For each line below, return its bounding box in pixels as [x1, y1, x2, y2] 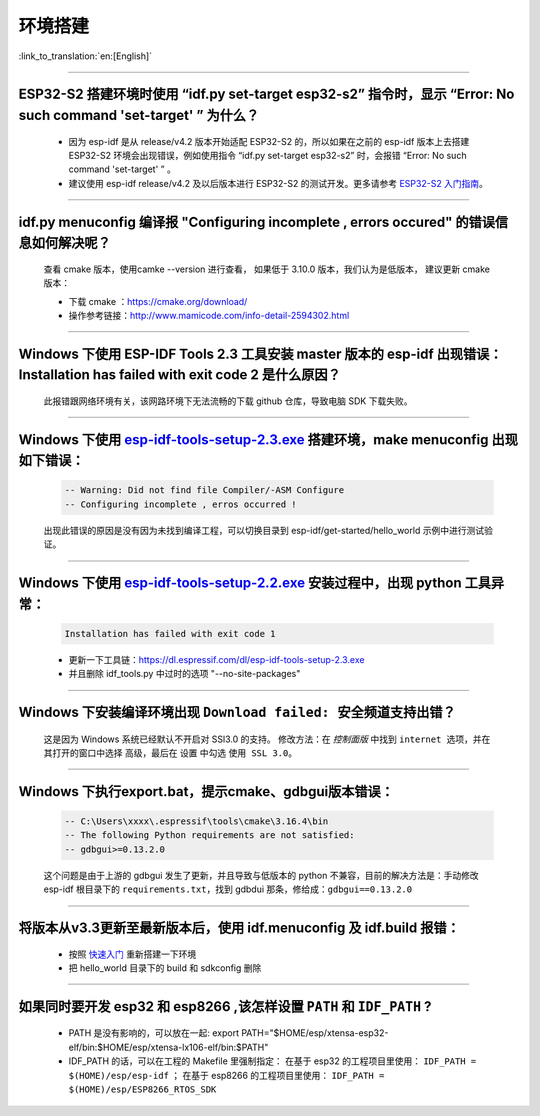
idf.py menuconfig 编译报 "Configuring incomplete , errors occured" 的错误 [18, 213, 495, 230]
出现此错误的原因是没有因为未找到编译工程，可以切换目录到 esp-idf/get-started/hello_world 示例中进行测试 [43, 524, 485, 536]
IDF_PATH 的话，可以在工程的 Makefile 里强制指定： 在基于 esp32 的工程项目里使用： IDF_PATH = [68, 1055, 477, 1067]
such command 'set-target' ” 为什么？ [18, 106, 260, 124]
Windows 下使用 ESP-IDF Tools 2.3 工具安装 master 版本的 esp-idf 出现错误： [18, 345, 503, 362]
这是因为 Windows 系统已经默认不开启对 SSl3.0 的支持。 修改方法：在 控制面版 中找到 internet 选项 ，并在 [43, 733, 491, 745]
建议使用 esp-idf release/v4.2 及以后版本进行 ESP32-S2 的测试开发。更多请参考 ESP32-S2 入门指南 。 [68, 177, 489, 189]
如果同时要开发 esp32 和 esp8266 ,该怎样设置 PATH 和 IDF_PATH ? [18, 998, 432, 1015]
